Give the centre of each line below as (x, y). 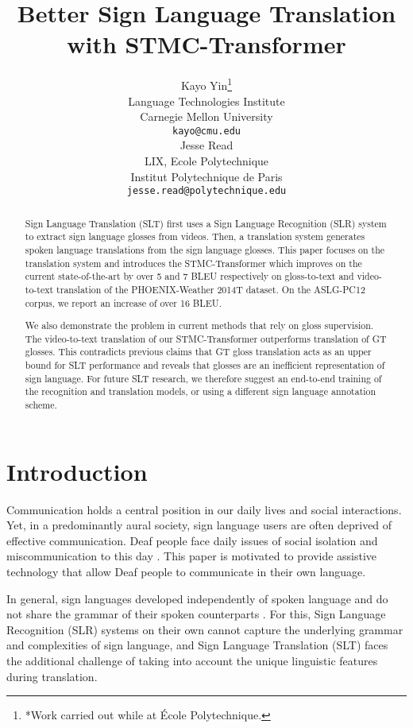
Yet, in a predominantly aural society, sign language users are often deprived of (199, 525)
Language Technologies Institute (206, 101)
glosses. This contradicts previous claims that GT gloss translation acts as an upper (198, 352)
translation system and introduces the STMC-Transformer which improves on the (193, 263)
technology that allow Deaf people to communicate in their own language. (186, 572)
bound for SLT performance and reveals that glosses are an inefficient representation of (205, 365)
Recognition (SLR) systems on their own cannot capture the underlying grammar (205, 629)
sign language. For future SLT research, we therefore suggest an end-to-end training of (203, 378)
